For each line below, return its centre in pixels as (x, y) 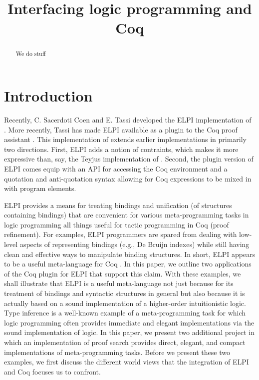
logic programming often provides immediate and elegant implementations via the (129, 322)
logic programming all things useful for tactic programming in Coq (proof (117, 224)
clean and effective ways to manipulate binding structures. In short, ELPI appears (130, 254)
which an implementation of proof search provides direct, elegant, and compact (125, 342)
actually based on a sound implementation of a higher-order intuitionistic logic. (125, 303)
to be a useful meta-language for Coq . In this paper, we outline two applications (128, 264)
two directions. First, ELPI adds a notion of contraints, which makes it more (121, 149)
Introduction (48, 96)
